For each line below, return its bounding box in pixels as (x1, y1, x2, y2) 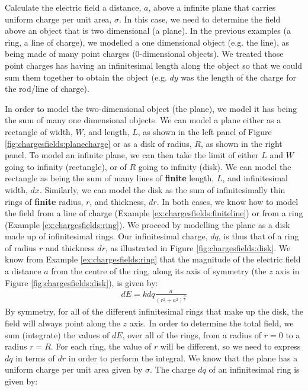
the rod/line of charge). (5, 82, 89, 95)
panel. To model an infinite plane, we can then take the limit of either (5, 149, 259, 161)
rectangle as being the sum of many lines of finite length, (5, 172, 214, 184)
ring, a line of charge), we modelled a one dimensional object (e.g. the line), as (5, 36, 290, 48)
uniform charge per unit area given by (5, 363, 143, 376)
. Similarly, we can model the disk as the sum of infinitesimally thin (39, 183, 285, 195)
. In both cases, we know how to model (156, 195, 299, 207)
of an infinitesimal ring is (208, 363, 300, 376)
